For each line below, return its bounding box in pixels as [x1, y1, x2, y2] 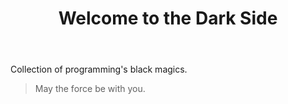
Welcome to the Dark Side [58, 7, 278, 30]
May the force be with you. [34, 83, 146, 95]
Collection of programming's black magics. [10, 63, 188, 76]
